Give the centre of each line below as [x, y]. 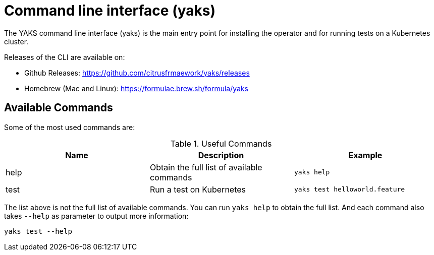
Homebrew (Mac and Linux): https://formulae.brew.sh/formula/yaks [137, 88]
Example [365, 155]
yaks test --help [38, 231]
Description [221, 155]
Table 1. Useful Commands [221, 143]
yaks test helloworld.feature [349, 189]
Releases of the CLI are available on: [65, 57]
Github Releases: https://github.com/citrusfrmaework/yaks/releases [137, 73]
